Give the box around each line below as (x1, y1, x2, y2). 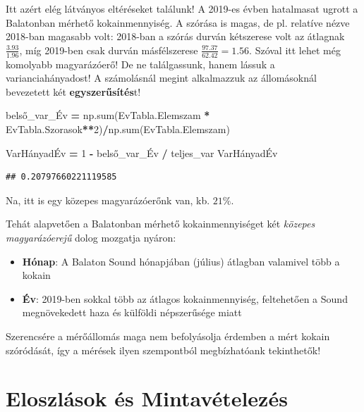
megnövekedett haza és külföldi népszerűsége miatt (22, 305, 242, 320)
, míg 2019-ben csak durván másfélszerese (19, 42, 198, 57)
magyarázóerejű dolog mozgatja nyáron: (6, 230, 176, 244)
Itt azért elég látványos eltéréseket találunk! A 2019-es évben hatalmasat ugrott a (6, 1, 358, 15)
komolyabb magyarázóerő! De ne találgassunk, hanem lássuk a (6, 56, 275, 71)
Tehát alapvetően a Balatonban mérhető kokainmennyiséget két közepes (6, 216, 315, 231)
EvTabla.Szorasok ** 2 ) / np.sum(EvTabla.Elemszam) (6, 121, 230, 136)
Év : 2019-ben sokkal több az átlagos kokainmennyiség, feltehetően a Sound (22, 291, 348, 306)
